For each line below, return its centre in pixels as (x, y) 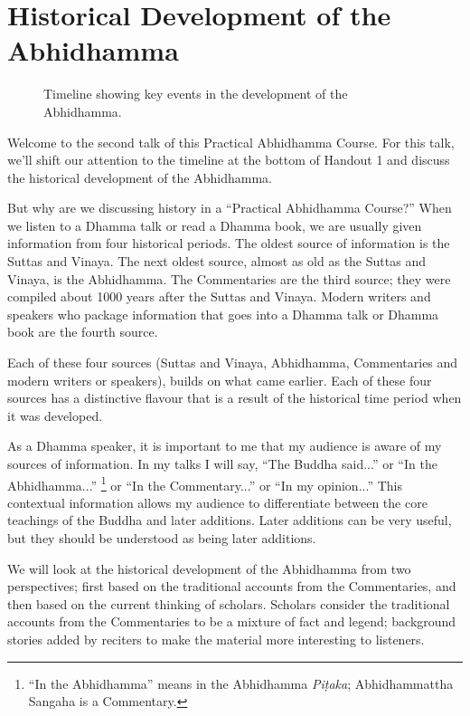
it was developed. (55, 415)
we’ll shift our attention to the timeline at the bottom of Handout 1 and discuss (229, 160)
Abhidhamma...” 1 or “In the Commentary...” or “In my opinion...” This (205, 483)
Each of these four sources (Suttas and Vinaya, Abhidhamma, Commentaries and (233, 363)
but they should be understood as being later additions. (162, 538)
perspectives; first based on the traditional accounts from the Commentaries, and (232, 586)
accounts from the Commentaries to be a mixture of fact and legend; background (232, 621)
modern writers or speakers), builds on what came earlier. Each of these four (220, 380)
